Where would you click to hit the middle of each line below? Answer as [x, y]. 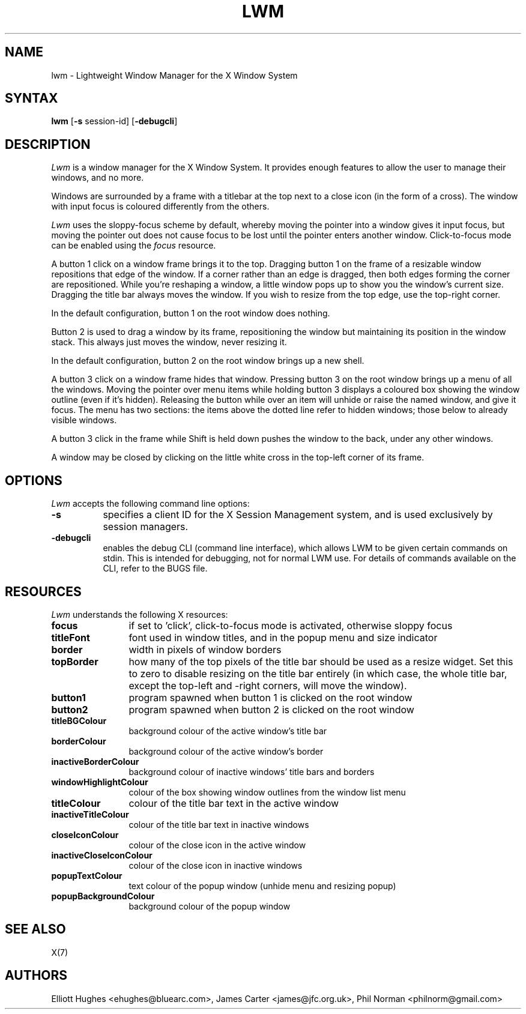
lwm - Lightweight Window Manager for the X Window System [174, 75]
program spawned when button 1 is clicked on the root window [271, 697]
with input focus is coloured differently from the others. [160, 207]
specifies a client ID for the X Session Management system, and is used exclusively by [298, 515]
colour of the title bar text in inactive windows [219, 824]
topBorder [75, 661]
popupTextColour [87, 875]
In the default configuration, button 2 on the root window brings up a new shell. [208, 361]
